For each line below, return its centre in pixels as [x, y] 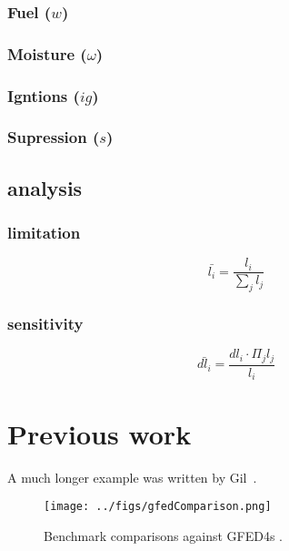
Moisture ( [47, 53]
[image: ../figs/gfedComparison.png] [158, 507]
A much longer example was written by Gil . [132, 477]
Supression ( [54, 137]
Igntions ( [44, 95]
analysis [45, 187]
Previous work [100, 433]
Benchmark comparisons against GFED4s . [163, 535]
